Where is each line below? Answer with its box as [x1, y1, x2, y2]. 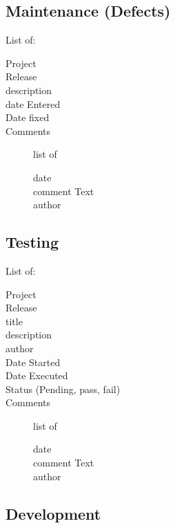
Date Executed [6, 368, 68, 383]
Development [6, 502, 101, 524]
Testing [6, 231, 59, 253]
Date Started [6, 354, 61, 369]
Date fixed [6, 110, 50, 125]
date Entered [6, 96, 61, 111]
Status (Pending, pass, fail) [6, 381, 121, 396]
